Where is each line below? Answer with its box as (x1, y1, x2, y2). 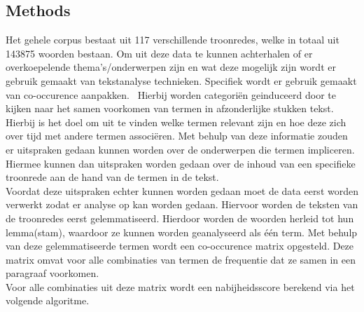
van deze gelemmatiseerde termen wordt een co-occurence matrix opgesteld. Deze (6, 238, 354, 253)
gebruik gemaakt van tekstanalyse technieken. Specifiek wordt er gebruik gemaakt (6, 73, 357, 88)
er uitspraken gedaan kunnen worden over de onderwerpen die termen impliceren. (6, 142, 355, 156)
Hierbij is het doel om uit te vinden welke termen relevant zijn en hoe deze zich (6, 114, 346, 129)
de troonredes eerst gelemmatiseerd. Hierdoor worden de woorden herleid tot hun (6, 210, 354, 225)
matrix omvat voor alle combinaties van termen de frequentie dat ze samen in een (6, 252, 356, 266)
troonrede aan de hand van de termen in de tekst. (6, 170, 219, 184)
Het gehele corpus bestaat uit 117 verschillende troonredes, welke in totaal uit (6, 32, 339, 47)
